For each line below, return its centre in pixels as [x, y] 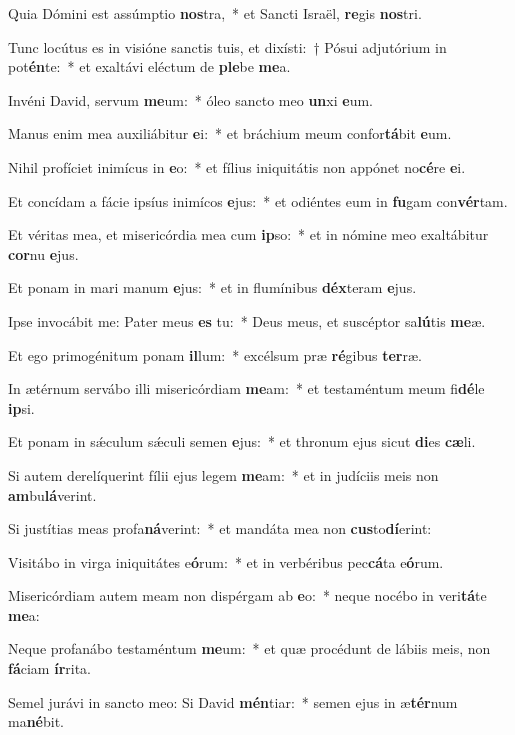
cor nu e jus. [43, 253]
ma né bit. [36, 721]
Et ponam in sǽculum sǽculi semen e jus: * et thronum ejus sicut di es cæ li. [242, 441]
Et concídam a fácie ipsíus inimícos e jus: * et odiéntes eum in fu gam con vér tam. [258, 200]
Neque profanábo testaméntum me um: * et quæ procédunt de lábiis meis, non [249, 648]
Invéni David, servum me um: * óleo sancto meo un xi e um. [190, 99]
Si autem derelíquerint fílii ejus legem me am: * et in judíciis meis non [223, 474]
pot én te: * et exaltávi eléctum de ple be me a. [149, 66]
